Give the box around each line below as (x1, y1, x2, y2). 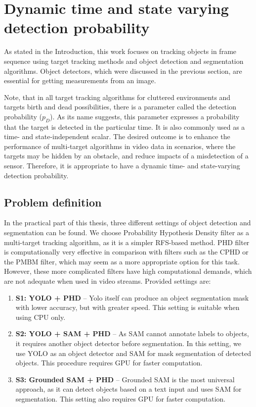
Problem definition (4, 194, 102, 209)
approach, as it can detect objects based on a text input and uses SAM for (15, 384, 242, 394)
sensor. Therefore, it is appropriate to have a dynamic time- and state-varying (4, 160, 240, 171)
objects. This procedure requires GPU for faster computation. (15, 357, 203, 368)
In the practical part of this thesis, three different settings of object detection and (4, 217, 251, 228)
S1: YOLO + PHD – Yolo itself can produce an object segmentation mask (15, 292, 249, 303)
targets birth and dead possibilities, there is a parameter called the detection (4, 102, 236, 112)
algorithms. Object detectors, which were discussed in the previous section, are (4, 65, 242, 76)
